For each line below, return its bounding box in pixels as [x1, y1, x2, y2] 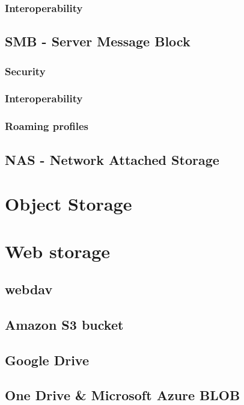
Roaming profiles [5, 119, 89, 134]
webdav [5, 280, 53, 298]
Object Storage [5, 191, 132, 216]
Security [5, 63, 46, 78]
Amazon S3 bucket [5, 315, 124, 333]
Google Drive [5, 350, 90, 369]
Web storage [5, 238, 111, 263]
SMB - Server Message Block [5, 32, 191, 51]
